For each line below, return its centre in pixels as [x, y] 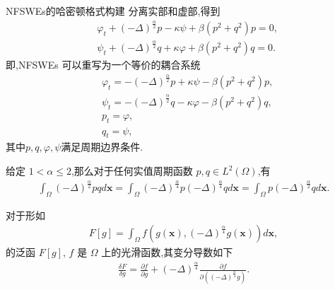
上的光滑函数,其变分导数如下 [167, 252]
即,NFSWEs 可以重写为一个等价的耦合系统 [103, 65]
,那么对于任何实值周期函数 [132, 170]
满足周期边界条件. [102, 147]
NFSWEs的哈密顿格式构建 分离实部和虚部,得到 [113, 11]
